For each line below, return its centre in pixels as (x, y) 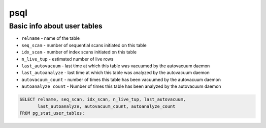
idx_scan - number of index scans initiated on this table (79, 52)
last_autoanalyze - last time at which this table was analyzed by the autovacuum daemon (116, 73)
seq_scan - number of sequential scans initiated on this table (84, 45)
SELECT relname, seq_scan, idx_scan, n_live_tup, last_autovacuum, (103, 100)
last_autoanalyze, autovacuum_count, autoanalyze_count (107, 106)
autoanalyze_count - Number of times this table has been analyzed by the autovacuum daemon (121, 86)
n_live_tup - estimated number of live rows (67, 59)
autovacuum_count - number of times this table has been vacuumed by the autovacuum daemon (121, 79)
